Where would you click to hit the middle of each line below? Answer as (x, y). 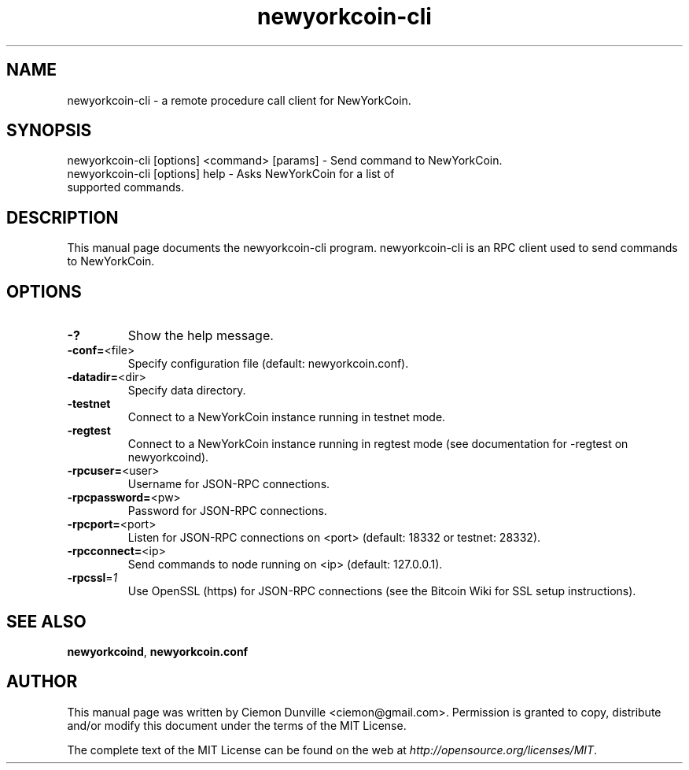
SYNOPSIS (49, 131)
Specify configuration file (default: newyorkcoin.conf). (268, 364)
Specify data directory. (187, 391)
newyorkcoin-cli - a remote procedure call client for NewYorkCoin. (239, 100)
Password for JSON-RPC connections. (227, 511)
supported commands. (126, 187)
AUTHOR (42, 682)
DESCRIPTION (63, 217)
